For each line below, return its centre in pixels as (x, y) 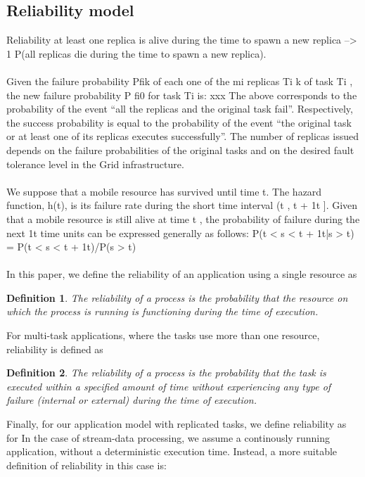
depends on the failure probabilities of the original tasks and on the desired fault (180, 150)
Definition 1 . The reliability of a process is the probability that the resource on (177, 297)
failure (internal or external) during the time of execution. (132, 400)
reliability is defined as (55, 349)
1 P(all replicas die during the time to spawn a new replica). (136, 53)
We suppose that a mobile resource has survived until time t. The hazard (164, 191)
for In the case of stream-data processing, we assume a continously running (168, 437)
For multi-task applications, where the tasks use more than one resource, (163, 335)
